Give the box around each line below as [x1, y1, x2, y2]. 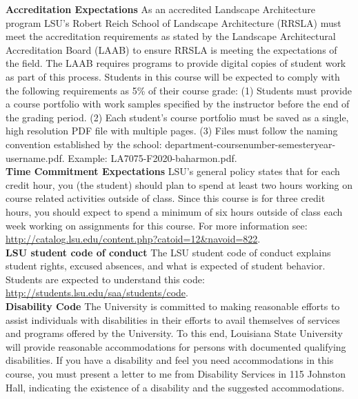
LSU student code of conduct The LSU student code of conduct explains [6, 245, 331, 259]
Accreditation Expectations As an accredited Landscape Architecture [6, 2, 315, 16]
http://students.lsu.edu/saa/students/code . [6, 285, 188, 300]
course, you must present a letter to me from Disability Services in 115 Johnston [6, 367, 346, 381]
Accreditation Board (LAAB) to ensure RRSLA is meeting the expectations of [6, 42, 337, 57]
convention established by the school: [6, 136, 162, 151]
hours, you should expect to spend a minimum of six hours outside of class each [6, 204, 343, 218]
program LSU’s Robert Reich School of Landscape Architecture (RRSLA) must [6, 15, 341, 30]
